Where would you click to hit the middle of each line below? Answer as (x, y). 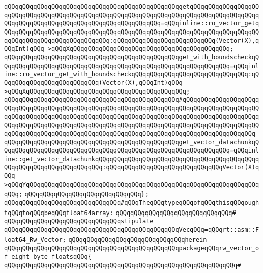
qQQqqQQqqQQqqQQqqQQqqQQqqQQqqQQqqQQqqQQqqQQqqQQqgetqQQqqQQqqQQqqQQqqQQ (132, 7)
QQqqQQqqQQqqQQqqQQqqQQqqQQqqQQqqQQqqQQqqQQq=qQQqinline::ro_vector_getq (132, 24)
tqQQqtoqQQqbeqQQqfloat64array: (59, 213)
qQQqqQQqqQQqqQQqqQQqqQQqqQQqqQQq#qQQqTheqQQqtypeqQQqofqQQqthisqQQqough (132, 203)
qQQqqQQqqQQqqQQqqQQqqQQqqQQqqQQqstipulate (79, 221)
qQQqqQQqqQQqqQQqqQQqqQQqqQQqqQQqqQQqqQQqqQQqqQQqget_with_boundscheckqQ (132, 57)
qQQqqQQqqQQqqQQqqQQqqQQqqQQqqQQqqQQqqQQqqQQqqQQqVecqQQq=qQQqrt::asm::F (132, 230)
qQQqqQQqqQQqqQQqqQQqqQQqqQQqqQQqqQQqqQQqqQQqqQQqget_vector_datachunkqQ (132, 142)
